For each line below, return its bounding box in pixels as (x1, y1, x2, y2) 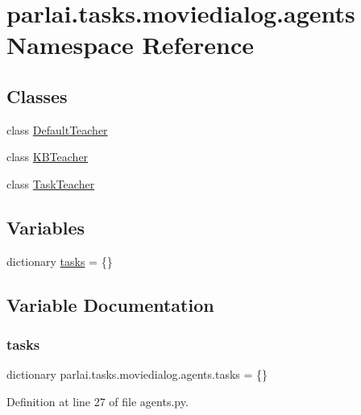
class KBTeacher (6, 148, 89, 165)
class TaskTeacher (6, 175, 95, 192)
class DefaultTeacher (6, 121, 108, 138)
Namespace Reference (6, 28, 254, 61)
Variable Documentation (6, 292, 214, 317)
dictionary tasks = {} (6, 252, 113, 269)
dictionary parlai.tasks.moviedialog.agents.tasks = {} (6, 366, 268, 383)
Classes (6, 83, 68, 108)
